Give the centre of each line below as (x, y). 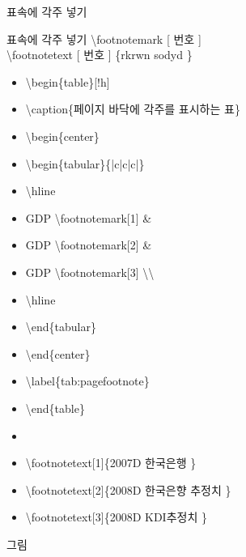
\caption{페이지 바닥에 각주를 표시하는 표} (133, 109)
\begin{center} (62, 136)
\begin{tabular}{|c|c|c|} (85, 163)
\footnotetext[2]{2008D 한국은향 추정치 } (128, 489)
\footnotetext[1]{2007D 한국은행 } (111, 463)
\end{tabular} (61, 327)
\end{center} (58, 353)
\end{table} (55, 408)
